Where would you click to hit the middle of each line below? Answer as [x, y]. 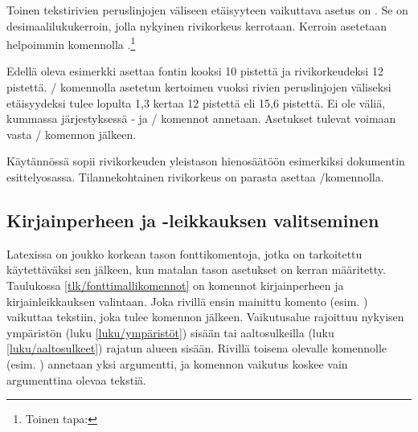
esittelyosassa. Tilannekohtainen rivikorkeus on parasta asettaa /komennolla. [195, 177]
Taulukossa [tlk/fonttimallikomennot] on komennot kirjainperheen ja [175, 285]
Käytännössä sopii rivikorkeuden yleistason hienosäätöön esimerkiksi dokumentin [206, 161]
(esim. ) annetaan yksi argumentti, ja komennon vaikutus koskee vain [177, 363]
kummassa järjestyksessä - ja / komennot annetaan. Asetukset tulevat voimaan [201, 118]
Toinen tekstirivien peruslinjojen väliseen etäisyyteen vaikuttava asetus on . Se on [207, 10]
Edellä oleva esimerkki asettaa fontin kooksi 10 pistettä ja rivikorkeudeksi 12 [195, 71]
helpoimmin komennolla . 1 [71, 43]
